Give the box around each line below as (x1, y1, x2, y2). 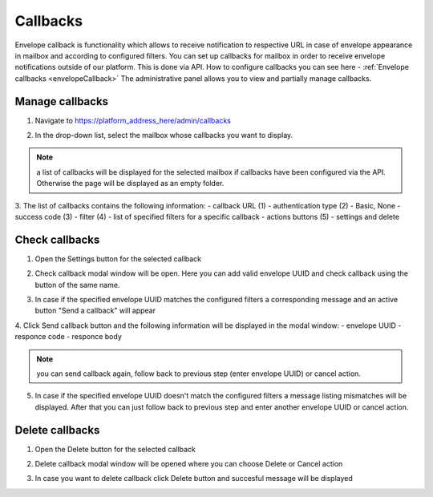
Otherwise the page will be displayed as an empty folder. (36, 179, 225, 188)
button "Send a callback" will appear (34, 305, 156, 316)
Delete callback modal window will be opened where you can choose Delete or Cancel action (34, 459, 343, 469)
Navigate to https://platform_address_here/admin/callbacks (34, 115, 232, 125)
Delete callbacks (14, 423, 100, 437)
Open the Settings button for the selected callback (34, 253, 202, 264)
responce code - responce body (14, 332, 122, 341)
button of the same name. (34, 280, 120, 289)
